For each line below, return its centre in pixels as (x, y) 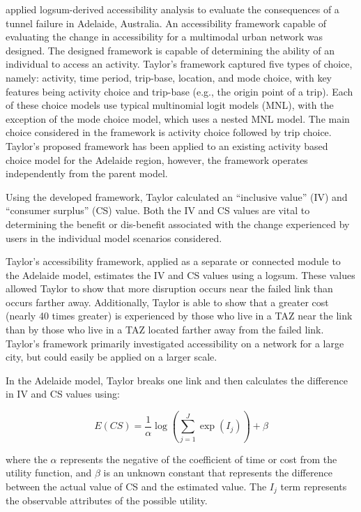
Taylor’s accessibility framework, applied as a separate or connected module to (173, 261)
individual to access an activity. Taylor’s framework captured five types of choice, (179, 64)
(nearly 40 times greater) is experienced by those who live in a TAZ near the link (179, 316)
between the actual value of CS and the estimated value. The (136, 486)
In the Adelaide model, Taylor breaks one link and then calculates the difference (177, 380)
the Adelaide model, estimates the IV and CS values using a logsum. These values (180, 274)
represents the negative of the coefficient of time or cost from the (199, 459)
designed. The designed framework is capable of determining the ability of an (170, 50)
